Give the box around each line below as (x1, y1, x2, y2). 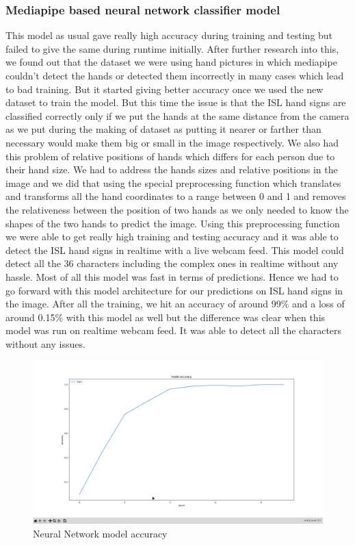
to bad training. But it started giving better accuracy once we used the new (5, 81, 324, 96)
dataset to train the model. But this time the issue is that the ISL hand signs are (5, 95, 346, 110)
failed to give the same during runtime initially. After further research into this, (5, 41, 339, 55)
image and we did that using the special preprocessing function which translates (5, 175, 341, 190)
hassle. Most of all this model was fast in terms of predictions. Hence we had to (5, 269, 339, 283)
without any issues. (5, 336, 86, 351)
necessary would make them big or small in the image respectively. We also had (5, 135, 339, 149)
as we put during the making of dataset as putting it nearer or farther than (5, 122, 321, 136)
